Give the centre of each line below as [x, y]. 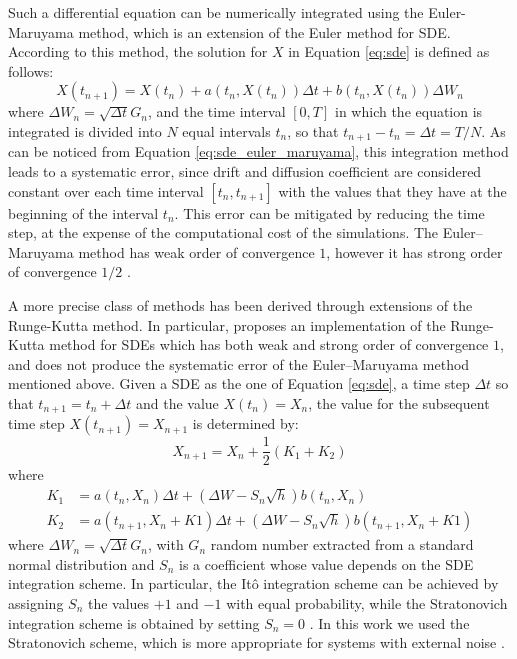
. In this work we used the [389, 622]
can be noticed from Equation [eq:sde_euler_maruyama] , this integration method [258, 151]
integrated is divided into [85, 130]
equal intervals [226, 130]
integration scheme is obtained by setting [134, 622]
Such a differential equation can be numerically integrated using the [216, 12]
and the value [177, 402]
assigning [36, 602]
